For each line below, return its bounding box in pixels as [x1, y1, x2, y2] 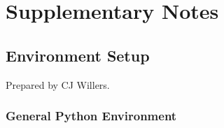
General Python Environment [6, 107, 177, 125]
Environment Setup [6, 44, 150, 66]
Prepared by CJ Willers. [6, 77, 110, 92]
